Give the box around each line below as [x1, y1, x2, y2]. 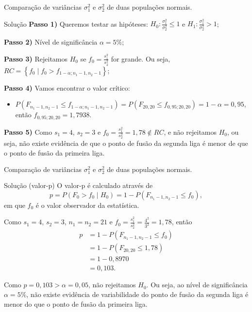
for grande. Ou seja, [111, 53, 170, 63]
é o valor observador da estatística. [35, 200, 139, 210]
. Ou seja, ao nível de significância [146, 280, 248, 290]
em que [4, 200, 25, 210]
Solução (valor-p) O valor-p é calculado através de [4, 180, 153, 190]
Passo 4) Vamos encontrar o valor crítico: [4, 82, 130, 93]
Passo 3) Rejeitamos [4, 53, 68, 63]
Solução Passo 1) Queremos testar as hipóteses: [4, 18, 148, 29]
